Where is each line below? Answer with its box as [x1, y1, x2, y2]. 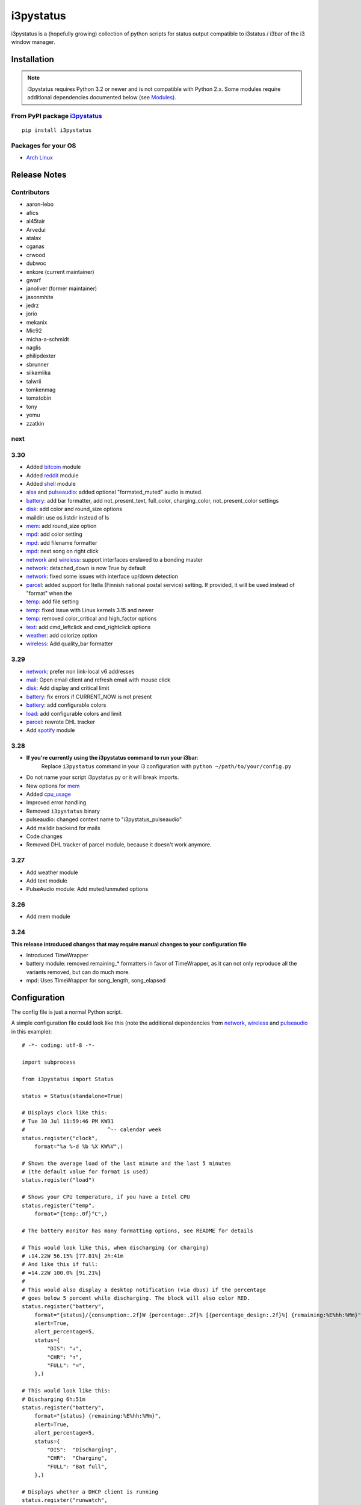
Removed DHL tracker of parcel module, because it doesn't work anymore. [26, 841, 212, 848]
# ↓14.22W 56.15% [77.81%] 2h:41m [22, 1252, 123, 1259]
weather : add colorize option [26, 632, 97, 639]
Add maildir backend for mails [26, 824, 100, 831]
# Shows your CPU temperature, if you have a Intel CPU [22, 1194, 190, 1200]
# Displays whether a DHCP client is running [22, 1488, 159, 1495]
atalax [26, 234, 42, 241]
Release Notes [11, 170, 67, 180]
